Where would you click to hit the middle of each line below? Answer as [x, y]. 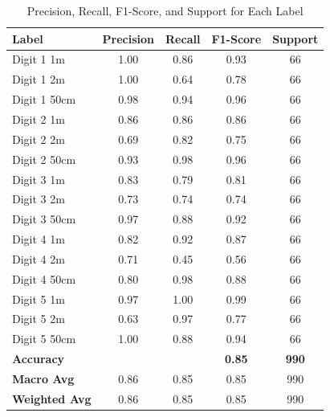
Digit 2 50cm [44, 159]
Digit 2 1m [39, 119]
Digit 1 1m [39, 59]
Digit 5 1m [39, 298]
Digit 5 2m [39, 319]
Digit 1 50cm [44, 99]
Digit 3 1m [39, 179]
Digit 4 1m [39, 239]
